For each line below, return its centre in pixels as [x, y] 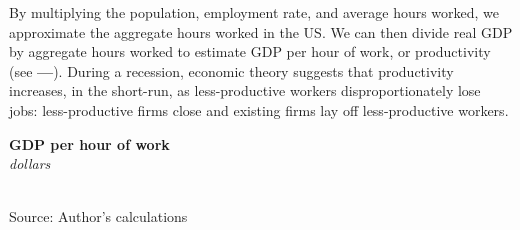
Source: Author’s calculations [98, 216]
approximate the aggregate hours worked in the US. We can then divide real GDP [261, 31]
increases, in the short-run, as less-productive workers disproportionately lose [245, 90]
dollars [30, 163]
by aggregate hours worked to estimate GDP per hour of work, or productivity [250, 51]
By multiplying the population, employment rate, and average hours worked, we [254, 12]
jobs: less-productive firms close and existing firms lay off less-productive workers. [259, 109]
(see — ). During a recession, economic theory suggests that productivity [231, 70]
